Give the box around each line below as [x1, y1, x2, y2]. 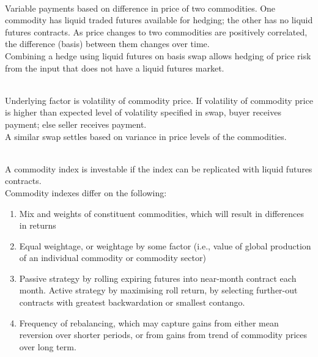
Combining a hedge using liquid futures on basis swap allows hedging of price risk [5, 49, 311, 62]
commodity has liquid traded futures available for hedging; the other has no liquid [5, 13, 313, 26]
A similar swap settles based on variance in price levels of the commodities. [5, 130, 287, 142]
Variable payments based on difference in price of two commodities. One [5, 1, 276, 14]
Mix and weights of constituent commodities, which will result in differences [19, 207, 304, 219]
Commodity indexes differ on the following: [5, 186, 167, 199]
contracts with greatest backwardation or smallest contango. [19, 296, 245, 309]
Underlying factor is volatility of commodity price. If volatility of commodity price [5, 94, 313, 106]
